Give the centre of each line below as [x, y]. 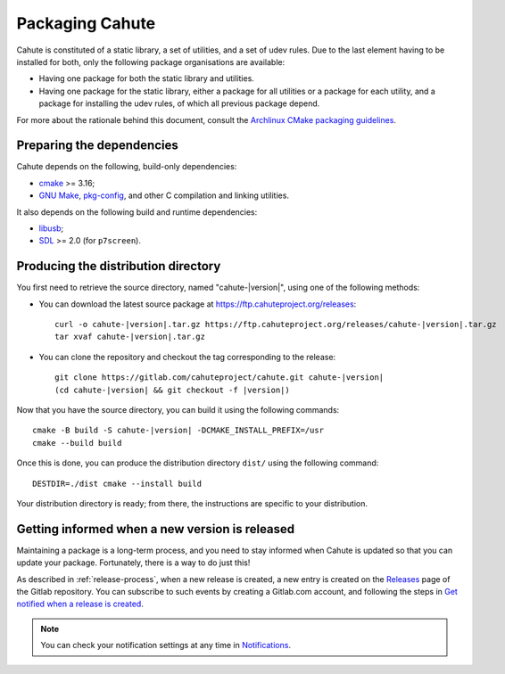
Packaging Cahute [86, 23]
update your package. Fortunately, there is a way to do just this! [133, 563]
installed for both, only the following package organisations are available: [151, 62]
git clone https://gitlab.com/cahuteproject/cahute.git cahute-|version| [219, 378]
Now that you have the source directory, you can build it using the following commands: [178, 410]
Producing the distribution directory [119, 266]
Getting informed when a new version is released [156, 529]
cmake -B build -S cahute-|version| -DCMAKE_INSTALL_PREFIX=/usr [178, 431]
